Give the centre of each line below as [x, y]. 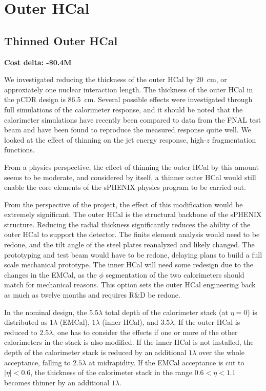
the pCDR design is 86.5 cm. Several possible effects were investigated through [128, 99]
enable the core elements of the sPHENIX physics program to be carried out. [125, 187]
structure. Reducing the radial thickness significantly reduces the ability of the [127, 224]
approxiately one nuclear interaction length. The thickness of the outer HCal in [129, 89]
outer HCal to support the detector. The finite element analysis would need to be [132, 234]
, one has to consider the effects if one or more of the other [145, 332]
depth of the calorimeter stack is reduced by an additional [95, 352]
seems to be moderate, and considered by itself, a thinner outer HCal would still [130, 177]
